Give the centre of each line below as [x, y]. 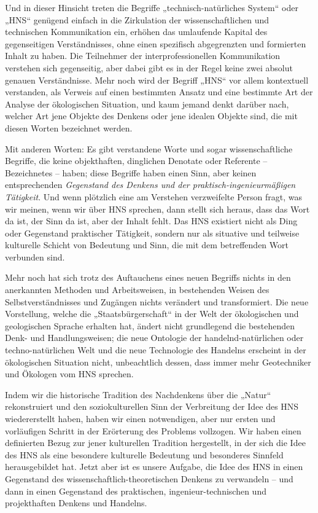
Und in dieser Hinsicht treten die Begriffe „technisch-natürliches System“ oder [152, 7]
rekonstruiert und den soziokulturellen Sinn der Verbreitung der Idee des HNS [152, 406]
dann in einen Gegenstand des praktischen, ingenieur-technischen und [136, 491]
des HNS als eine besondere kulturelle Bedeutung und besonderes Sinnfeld [144, 454]
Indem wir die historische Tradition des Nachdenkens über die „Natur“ [138, 394]
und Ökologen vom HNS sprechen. [69, 374]
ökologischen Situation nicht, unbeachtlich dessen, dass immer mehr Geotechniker [158, 362]
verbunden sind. [35, 256]
